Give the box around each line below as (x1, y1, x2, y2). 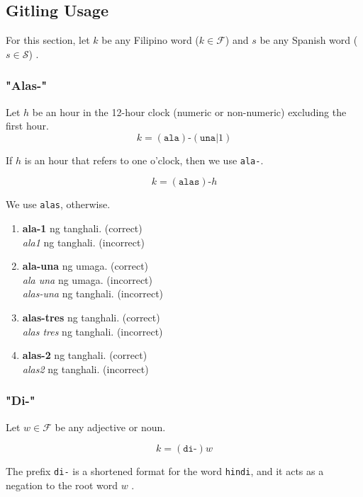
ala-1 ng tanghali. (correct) (22, 221, 143, 236)
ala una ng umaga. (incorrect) (22, 272, 152, 287)
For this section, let (6, 33, 90, 47)
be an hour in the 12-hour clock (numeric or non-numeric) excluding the (32, 104, 347, 119)
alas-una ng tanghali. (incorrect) (22, 286, 164, 301)
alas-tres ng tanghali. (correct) (22, 310, 160, 325)
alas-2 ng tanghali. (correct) (22, 348, 147, 362)
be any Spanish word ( (259, 33, 358, 47)
